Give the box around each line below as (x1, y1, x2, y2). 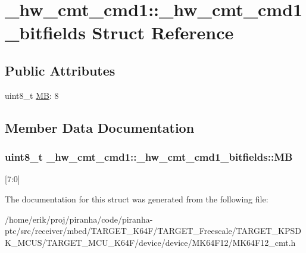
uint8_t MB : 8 (5, 89, 59, 101)
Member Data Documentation (5, 118, 195, 136)
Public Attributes (5, 61, 115, 79)
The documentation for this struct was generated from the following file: (5, 192, 268, 205)
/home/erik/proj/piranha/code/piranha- (5, 213, 153, 225)
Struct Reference (92, 20, 234, 45)
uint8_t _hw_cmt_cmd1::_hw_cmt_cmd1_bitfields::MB (5, 149, 293, 164)
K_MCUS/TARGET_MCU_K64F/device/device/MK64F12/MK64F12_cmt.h (5, 236, 296, 248)
